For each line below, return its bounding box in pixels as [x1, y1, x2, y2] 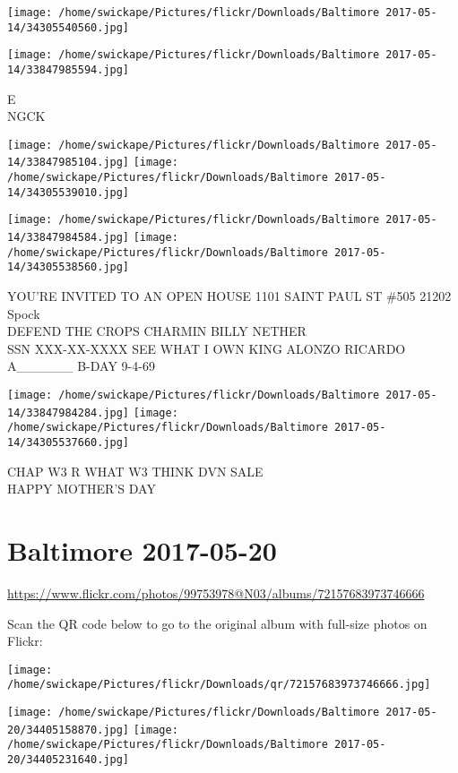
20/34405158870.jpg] [7, 723, 130, 736]
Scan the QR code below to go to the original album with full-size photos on [7, 614, 428, 632]
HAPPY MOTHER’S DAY [7, 479, 156, 498]
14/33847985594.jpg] [7, 63, 130, 76]
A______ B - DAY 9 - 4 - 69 [7, 356, 155, 375]
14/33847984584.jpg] [7, 231, 130, 245]
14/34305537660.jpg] [7, 436, 130, 449]
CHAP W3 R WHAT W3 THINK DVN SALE [7, 461, 264, 480]
